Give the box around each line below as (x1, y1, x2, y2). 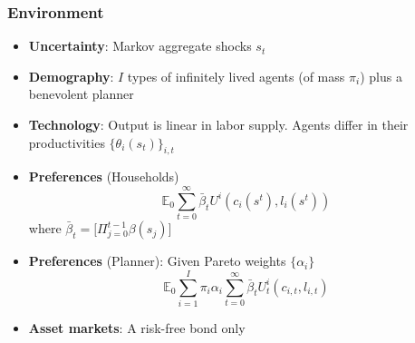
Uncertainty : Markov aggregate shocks (28, 36, 252, 55)
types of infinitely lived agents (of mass (127, 66, 345, 85)
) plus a (360, 66, 402, 85)
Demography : (28, 66, 114, 85)
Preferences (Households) (28, 167, 179, 186)
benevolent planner (28, 84, 134, 103)
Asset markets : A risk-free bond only (28, 318, 246, 337)
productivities (28, 132, 105, 152)
